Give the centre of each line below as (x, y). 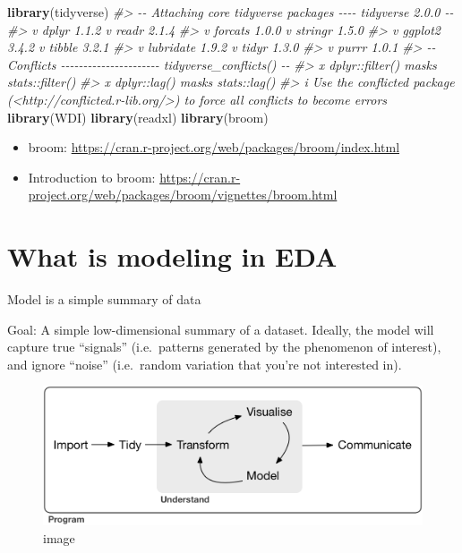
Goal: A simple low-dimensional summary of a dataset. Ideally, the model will (221, 329)
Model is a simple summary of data (104, 299)
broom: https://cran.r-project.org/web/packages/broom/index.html (214, 147)
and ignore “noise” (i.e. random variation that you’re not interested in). (205, 364)
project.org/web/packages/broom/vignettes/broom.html (183, 195)
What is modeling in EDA (172, 256)
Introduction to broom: (92, 177)
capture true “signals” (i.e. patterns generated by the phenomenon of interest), (224, 347)
